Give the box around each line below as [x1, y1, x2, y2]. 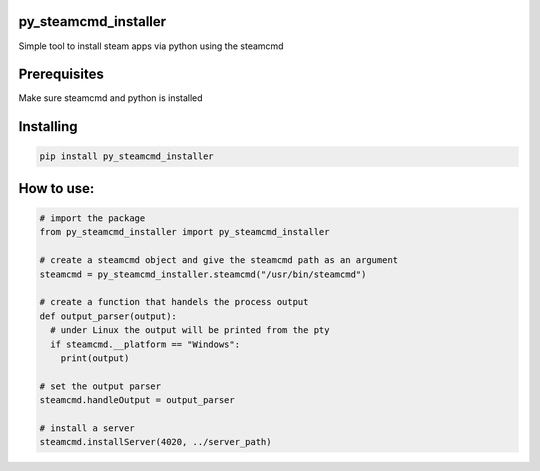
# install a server [39, 422, 135, 434]
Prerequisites [18, 66, 104, 83]
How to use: [18, 180, 95, 197]
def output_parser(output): [39, 310, 177, 322]
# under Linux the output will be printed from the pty [50, 325, 330, 336]
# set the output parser [39, 380, 162, 392]
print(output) [60, 352, 130, 364]
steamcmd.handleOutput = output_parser [39, 395, 235, 406]
